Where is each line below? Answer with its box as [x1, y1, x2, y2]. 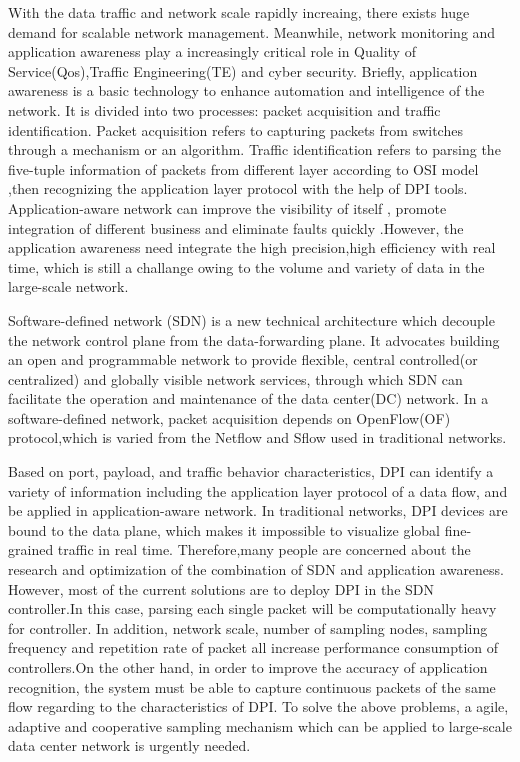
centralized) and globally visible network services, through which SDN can [8, 368, 463, 389]
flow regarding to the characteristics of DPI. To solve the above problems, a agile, [8, 696, 509, 717]
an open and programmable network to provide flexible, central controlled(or [8, 349, 478, 370]
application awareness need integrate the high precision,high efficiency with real [8, 237, 496, 258]
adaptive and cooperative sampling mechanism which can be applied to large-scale [8, 715, 512, 736]
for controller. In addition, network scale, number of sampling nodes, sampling [8, 617, 488, 638]
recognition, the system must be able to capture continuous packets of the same [8, 676, 496, 697]
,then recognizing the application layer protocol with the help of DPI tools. [8, 178, 468, 199]
